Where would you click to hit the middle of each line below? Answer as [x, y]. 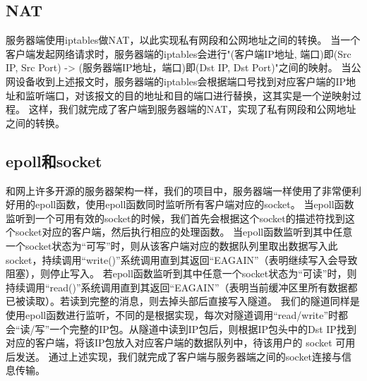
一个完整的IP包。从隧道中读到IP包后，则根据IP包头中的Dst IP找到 [203, 328]
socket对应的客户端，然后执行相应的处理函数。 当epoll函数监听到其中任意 [184, 232]
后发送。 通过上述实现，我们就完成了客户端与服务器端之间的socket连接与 [174, 356]
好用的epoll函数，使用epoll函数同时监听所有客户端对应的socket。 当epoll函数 [180, 204]
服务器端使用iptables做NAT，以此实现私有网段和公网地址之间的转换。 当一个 [183, 40]
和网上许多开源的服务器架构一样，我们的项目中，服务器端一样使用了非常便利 [183, 190]
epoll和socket [54, 161]
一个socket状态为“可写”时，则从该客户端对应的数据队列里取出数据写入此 [172, 245]
